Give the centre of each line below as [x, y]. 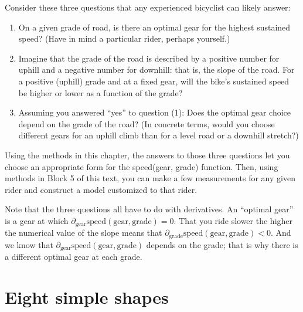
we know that [29, 244]
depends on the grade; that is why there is [222, 244]
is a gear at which [37, 220]
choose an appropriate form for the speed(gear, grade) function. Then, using [142, 166]
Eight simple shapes [87, 297]
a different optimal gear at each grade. [74, 257]
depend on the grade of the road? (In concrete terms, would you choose [147, 123]
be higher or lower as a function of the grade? [101, 92]
